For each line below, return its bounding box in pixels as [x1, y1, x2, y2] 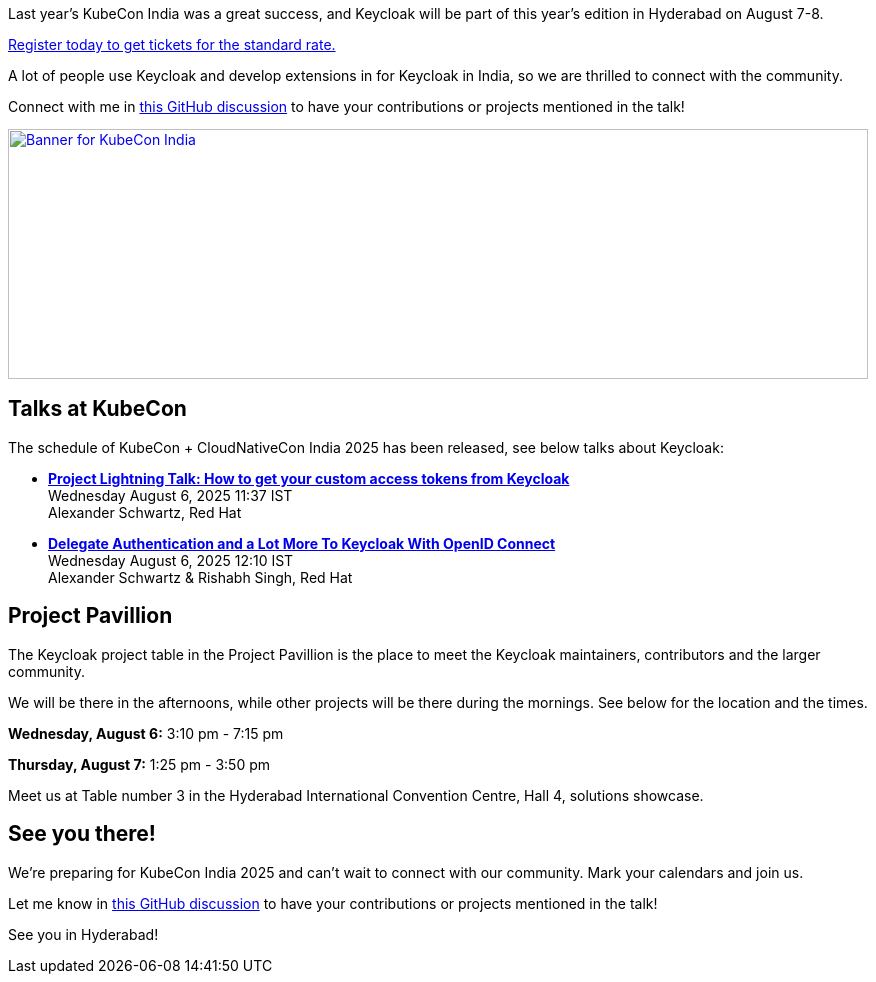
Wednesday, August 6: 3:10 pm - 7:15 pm [8, 724, 284, 742]
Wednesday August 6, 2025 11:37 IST [48, 486, 293, 504]
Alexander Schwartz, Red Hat [48, 503, 242, 521]
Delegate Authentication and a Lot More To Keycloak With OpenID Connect [48, 534, 556, 552]
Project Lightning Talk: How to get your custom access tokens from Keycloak [48, 469, 570, 487]
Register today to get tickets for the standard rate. [8, 36, 336, 53]
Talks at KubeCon [8, 396, 187, 422]
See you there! [8, 821, 156, 847]
